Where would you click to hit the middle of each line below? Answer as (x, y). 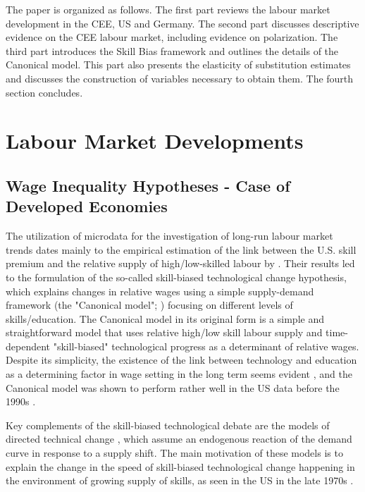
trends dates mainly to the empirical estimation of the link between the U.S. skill (181, 249)
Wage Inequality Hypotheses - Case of (148, 185)
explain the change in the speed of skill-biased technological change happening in (180, 466)
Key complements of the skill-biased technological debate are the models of (168, 425)
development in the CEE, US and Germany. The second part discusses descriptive (182, 23)
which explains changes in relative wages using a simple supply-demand (160, 291)
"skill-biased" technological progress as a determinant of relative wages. (206, 346)
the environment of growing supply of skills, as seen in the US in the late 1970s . (180, 480)
